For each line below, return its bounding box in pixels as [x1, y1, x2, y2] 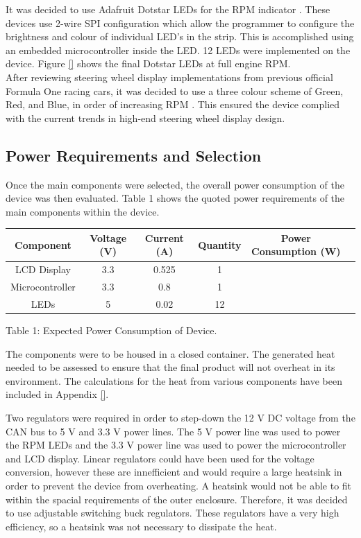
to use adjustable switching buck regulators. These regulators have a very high [6, 505, 339, 520]
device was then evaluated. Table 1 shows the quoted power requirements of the [6, 191, 345, 205]
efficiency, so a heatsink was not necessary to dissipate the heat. [6, 519, 277, 533]
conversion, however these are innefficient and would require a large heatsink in [6, 465, 342, 479]
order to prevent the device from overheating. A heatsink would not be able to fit [6, 478, 352, 492]
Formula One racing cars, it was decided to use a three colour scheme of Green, [6, 83, 344, 98]
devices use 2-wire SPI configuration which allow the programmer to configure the [6, 15, 355, 30]
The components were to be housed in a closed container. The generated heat [6, 346, 335, 361]
